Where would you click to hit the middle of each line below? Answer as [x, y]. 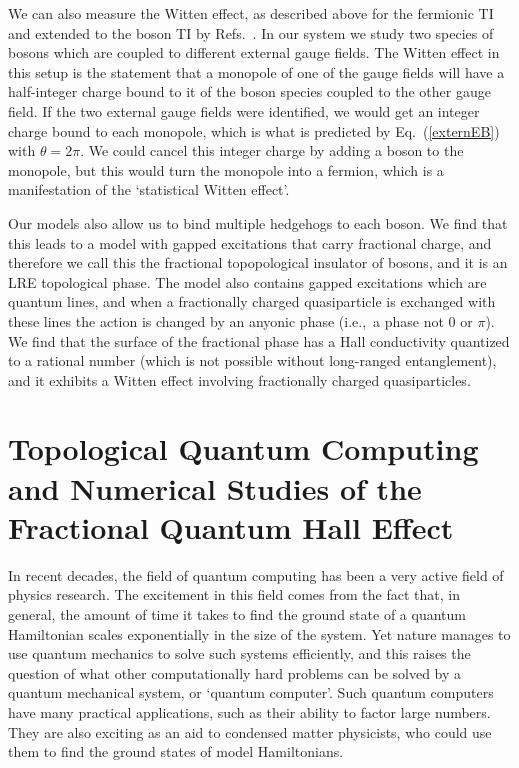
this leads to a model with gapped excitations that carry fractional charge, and [250, 242]
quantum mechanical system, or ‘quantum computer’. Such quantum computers [251, 692]
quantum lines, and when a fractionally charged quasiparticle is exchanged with [252, 301]
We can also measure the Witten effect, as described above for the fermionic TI [251, 13]
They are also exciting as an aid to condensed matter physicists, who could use [250, 731]
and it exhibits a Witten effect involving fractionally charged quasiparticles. [239, 379]
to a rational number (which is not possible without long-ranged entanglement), [252, 360]
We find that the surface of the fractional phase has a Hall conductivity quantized [259, 340]
